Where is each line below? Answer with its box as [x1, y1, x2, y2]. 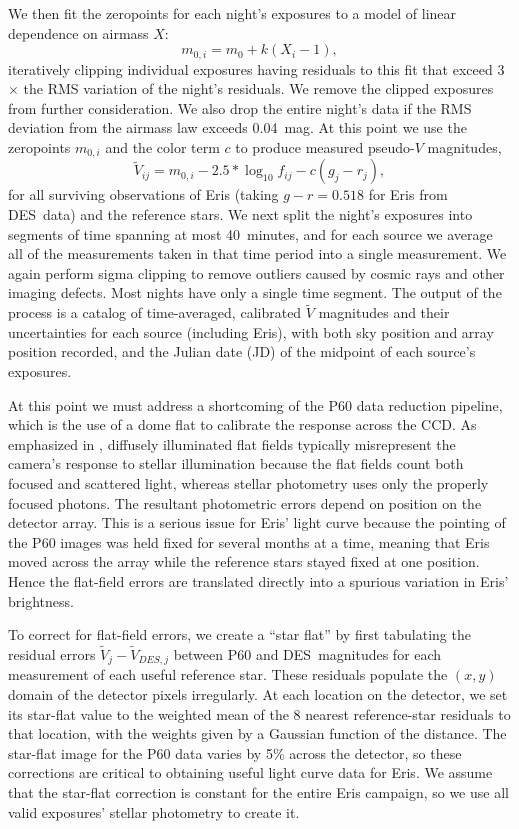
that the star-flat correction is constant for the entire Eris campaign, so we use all [8, 781, 509, 802]
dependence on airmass [8, 22, 149, 43]
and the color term [105, 137, 220, 158]
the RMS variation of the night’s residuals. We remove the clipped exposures [23, 78, 494, 99]
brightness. [8, 590, 74, 611]
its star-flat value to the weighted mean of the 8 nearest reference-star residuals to [8, 703, 511, 724]
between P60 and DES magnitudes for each [173, 643, 442, 664]
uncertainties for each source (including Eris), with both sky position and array [8, 321, 494, 342]
